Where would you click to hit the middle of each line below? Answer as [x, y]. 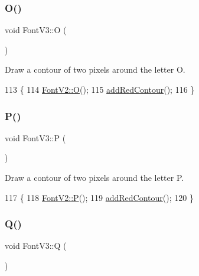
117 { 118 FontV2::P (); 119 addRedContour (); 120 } [99, 197]
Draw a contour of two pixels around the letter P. [94, 177]
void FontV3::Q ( [36, 246]
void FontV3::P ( [35, 137]
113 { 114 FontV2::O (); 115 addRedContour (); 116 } [100, 89]
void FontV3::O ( [36, 30]
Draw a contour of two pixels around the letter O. [95, 69]
